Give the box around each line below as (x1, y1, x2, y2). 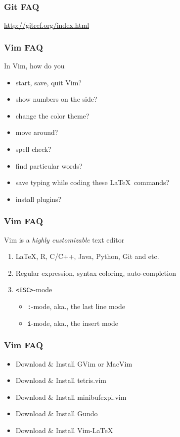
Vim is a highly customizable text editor (4, 234, 125, 245)
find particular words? (15, 160, 83, 171)
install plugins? (15, 193, 62, 204)
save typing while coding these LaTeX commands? (15, 177, 170, 187)
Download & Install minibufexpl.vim (15, 391, 127, 402)
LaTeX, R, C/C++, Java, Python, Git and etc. (15, 251, 159, 261)
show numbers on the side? (15, 94, 97, 104)
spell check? (15, 144, 51, 154)
